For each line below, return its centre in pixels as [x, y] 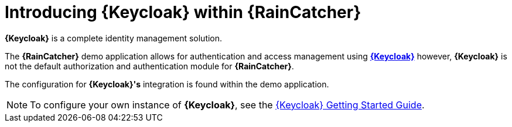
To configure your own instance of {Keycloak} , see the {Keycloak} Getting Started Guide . [227, 105]
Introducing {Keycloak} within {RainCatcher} [183, 12]
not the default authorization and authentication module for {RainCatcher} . [149, 66]
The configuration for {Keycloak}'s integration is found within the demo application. [167, 84]
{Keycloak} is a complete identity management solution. [114, 38]
